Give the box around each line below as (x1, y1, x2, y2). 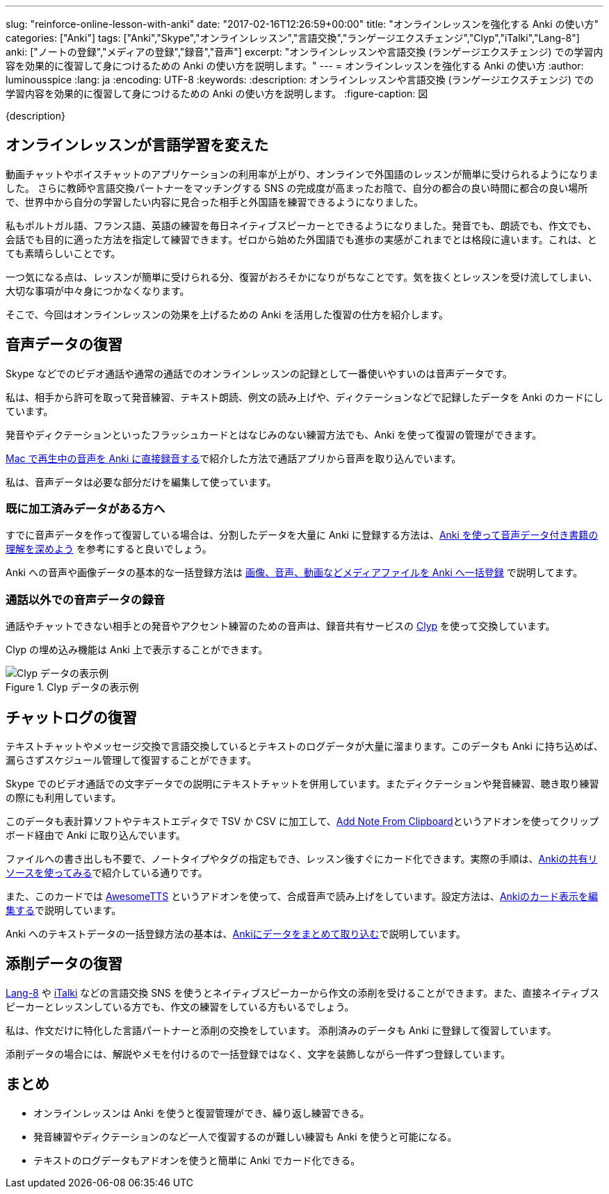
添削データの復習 (6, 955, 122, 973)
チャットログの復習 (6, 708, 137, 726)
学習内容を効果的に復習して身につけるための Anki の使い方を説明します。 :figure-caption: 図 (6, 88, 428, 99)
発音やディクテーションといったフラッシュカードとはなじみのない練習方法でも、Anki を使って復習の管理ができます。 (6, 428, 542, 441)
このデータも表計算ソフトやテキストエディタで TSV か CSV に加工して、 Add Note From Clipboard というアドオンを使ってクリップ (6, 815, 599, 828)
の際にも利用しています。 (6, 792, 122, 804)
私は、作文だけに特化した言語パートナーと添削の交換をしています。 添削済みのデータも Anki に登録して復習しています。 (6, 1024, 557, 1036)
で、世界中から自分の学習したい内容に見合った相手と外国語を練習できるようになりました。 (6, 195, 424, 208)
